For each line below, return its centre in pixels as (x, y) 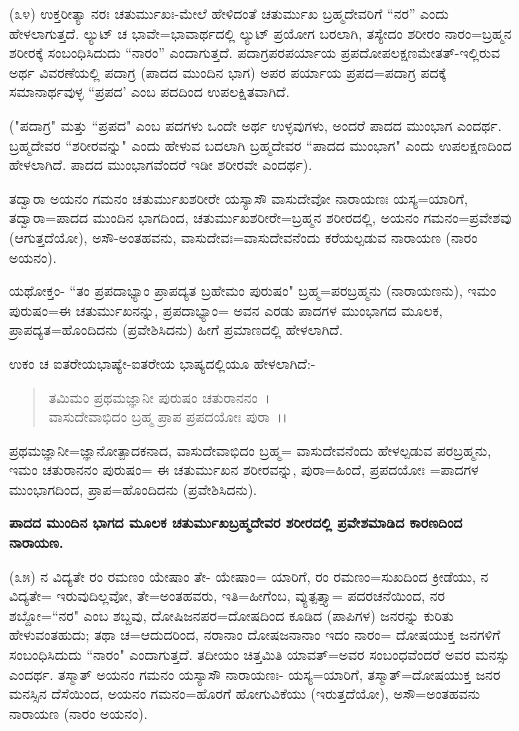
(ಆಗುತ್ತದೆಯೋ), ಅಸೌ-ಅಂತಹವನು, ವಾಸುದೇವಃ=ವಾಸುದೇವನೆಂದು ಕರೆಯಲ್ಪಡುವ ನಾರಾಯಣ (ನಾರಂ (243, 236)
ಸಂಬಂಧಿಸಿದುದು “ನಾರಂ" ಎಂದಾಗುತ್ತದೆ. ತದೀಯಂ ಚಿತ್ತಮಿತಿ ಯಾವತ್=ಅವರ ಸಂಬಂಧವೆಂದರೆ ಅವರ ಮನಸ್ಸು (259, 654)
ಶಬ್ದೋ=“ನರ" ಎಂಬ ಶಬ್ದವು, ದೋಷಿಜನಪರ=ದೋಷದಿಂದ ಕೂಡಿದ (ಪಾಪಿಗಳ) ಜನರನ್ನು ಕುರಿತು (231, 614)
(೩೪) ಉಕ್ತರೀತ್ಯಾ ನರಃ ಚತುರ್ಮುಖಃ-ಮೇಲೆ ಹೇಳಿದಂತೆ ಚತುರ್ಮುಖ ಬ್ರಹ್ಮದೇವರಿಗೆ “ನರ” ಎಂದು (229, 13)
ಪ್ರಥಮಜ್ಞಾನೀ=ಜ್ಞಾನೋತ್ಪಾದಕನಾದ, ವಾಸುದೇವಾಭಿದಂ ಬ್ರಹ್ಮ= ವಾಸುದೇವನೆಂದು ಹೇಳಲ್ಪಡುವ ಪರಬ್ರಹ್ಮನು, (250, 449)
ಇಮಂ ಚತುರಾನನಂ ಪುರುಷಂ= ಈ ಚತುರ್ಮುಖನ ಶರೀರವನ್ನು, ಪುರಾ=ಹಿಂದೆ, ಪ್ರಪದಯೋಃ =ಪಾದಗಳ (244, 469)
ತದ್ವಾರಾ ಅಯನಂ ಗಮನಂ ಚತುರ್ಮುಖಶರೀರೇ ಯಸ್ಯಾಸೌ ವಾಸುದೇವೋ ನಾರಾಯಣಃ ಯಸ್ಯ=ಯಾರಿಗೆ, (238, 197)
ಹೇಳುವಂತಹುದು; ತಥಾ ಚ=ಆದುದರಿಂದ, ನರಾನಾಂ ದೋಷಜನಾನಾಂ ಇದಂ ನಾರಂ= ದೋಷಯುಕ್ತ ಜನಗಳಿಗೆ (255, 634)
